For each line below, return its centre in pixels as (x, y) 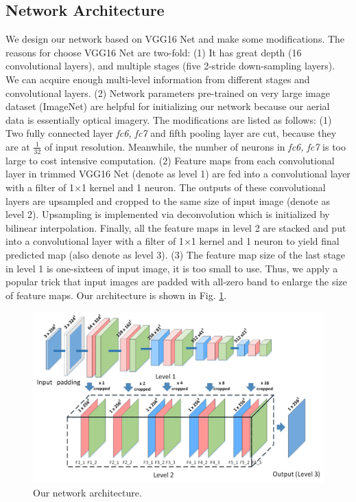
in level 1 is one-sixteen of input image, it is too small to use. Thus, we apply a (172, 268)
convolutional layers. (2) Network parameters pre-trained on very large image (168, 92)
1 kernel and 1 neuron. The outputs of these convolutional (203, 187)
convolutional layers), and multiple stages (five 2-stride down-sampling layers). (170, 66)
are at (18, 146)
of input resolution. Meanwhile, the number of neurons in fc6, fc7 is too (195, 146)
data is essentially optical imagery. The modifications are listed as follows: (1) (169, 119)
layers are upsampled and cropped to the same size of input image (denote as (168, 200)
